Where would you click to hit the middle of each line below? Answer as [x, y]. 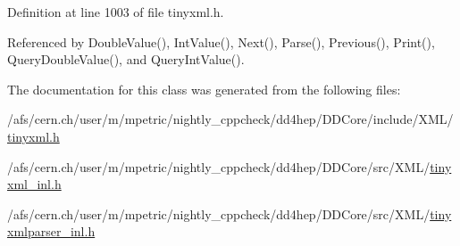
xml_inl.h [34, 184]
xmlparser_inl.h [51, 231]
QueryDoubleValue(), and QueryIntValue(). [126, 59]
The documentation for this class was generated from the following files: [204, 89]
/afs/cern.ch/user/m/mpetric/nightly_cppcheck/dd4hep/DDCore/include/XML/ [230, 119]
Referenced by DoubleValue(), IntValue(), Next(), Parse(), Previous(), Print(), [221, 41]
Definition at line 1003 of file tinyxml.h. [116, 12]
